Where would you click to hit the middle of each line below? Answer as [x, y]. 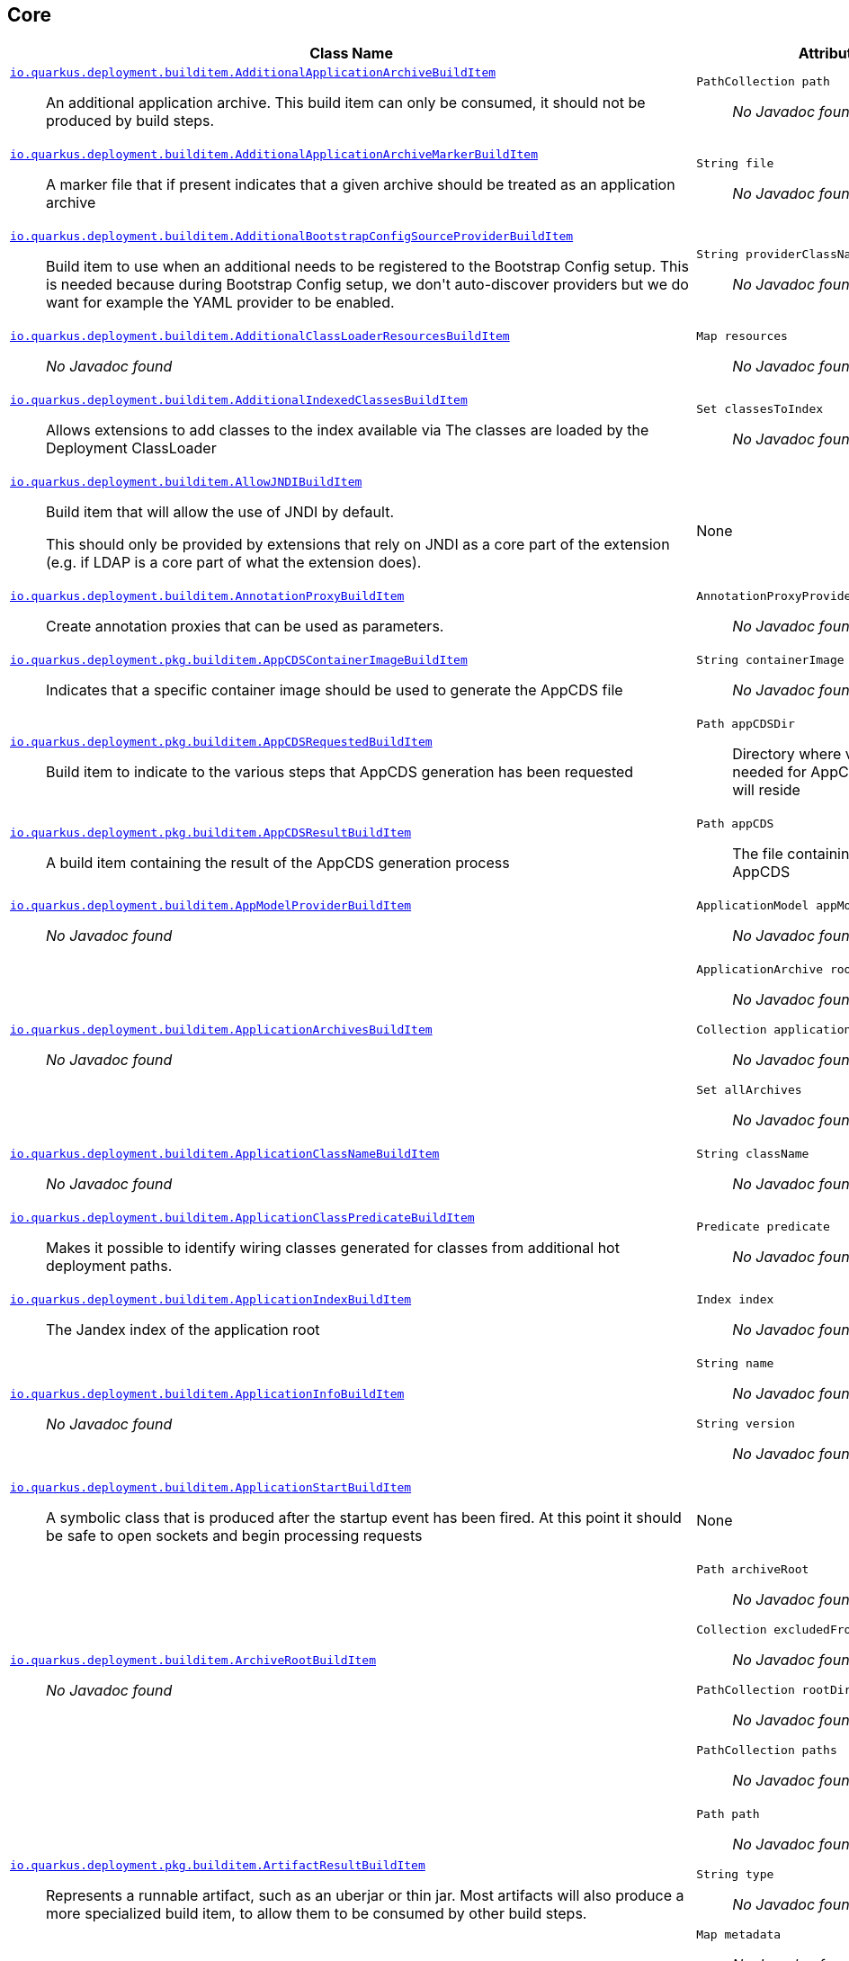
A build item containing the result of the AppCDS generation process [278, 863]
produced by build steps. [130, 121]
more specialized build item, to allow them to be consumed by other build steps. [317, 1914]
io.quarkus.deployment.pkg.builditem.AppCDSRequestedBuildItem [221, 742]
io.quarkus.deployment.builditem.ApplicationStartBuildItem [211, 1488]
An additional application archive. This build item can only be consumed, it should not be [346, 103]
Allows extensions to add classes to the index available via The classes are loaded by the [348, 430]
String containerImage [770, 660]
